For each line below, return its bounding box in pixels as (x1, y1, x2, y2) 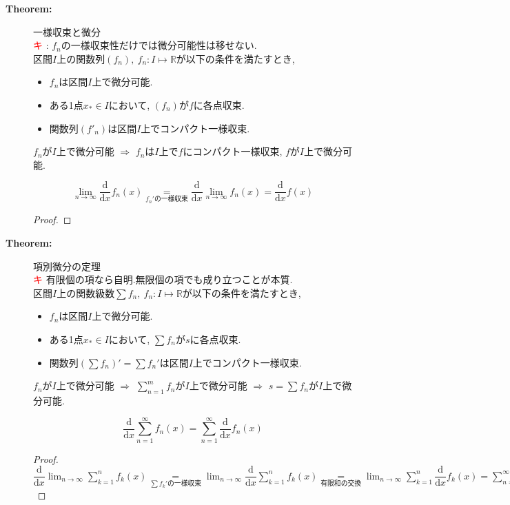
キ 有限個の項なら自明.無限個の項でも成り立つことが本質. (33, 272, 293, 287)
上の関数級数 (57, 285, 115, 300)
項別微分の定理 (33, 258, 101, 273)
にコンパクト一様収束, (183, 144, 283, 158)
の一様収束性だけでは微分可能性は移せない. (61, 38, 257, 52)
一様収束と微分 (33, 24, 101, 39)
